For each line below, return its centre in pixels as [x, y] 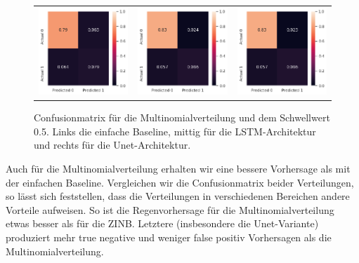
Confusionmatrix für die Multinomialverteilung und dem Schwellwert [182, 117]
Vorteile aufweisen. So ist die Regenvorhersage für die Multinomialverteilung [170, 209]
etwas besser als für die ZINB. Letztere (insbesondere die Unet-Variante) [162, 223]
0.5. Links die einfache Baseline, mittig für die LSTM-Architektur [175, 131]
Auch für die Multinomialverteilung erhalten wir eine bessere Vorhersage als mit [178, 169]
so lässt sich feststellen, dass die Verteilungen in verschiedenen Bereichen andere [178, 196]
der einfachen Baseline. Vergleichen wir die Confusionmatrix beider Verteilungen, [180, 182]
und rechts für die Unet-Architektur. [112, 145]
